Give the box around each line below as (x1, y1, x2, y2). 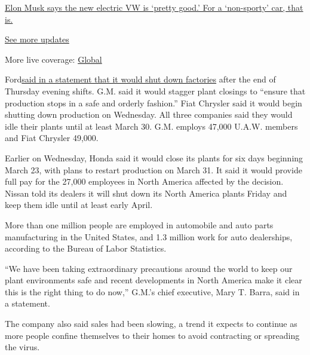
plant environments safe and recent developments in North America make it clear (5, 274, 302, 286)
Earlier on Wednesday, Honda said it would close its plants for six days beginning (5, 151, 303, 164)
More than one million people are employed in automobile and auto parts (5, 218, 274, 231)
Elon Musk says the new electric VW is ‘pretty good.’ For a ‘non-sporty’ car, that (5, 1, 303, 13)
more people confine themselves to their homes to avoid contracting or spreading (5, 329, 300, 341)
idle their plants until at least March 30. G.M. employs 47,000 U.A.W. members (5, 120, 298, 132)
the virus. (5, 341, 40, 353)
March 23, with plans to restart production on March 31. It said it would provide (5, 163, 302, 176)
